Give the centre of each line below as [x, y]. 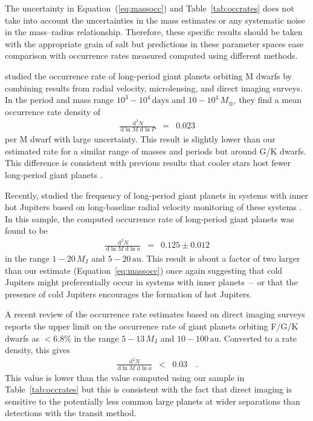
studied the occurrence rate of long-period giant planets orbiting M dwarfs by [148, 75]
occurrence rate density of [53, 111]
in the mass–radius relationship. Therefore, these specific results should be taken [154, 32]
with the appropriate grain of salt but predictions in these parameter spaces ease [154, 43]
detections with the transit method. [71, 413]
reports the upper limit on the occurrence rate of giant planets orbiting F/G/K [152, 326]
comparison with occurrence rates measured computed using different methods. [151, 55]
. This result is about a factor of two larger [221, 258]
